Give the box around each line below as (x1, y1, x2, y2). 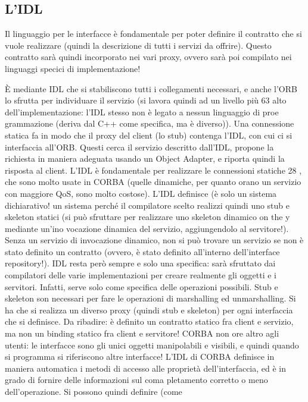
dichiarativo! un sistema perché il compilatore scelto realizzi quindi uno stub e (5, 199, 290, 211)
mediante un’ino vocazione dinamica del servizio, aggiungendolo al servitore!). (5, 222, 289, 234)
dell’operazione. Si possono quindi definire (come (5, 385, 182, 398)
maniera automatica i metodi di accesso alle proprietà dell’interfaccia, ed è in (5, 362, 287, 374)
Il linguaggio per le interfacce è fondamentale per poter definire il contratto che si (5, 27, 302, 40)
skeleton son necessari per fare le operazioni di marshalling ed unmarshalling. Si (5, 292, 296, 304)
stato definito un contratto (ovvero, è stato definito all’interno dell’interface (5, 245, 280, 257)
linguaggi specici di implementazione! (5, 62, 141, 74)
